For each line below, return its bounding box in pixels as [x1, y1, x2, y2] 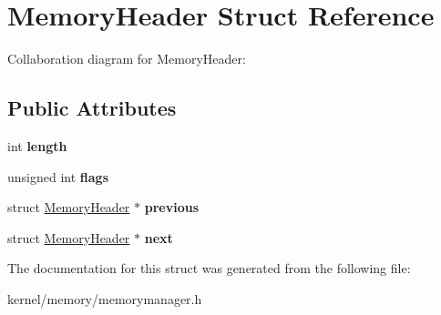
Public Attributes [7, 94, 177, 122]
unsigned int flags [7, 167, 109, 186]
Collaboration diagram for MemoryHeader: [7, 49, 246, 68]
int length [7, 136, 67, 155]
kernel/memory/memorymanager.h [7, 289, 202, 308]
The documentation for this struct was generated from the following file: [7, 259, 411, 278]
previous [144, 198, 199, 217]
